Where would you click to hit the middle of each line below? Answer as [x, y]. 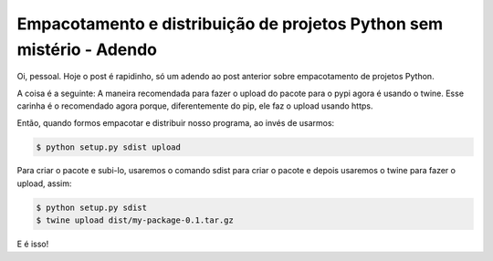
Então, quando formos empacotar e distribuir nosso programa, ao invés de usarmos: [176, 122]
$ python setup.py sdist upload [109, 147]
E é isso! [33, 244]
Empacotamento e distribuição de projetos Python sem [230, 24]
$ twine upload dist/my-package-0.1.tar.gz [135, 220]
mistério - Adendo [87, 49]
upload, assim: [44, 183]
